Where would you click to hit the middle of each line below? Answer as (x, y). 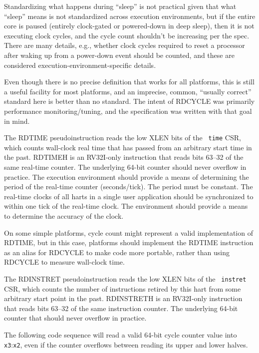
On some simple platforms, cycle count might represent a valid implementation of (129, 232)
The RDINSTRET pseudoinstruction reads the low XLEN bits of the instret (125, 278)
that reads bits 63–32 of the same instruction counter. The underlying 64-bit (121, 308)
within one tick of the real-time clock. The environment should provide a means (126, 206)
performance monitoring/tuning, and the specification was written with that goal (128, 111)
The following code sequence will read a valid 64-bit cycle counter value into (121, 334)
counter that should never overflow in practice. (75, 318)
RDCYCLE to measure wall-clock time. (64, 262)
